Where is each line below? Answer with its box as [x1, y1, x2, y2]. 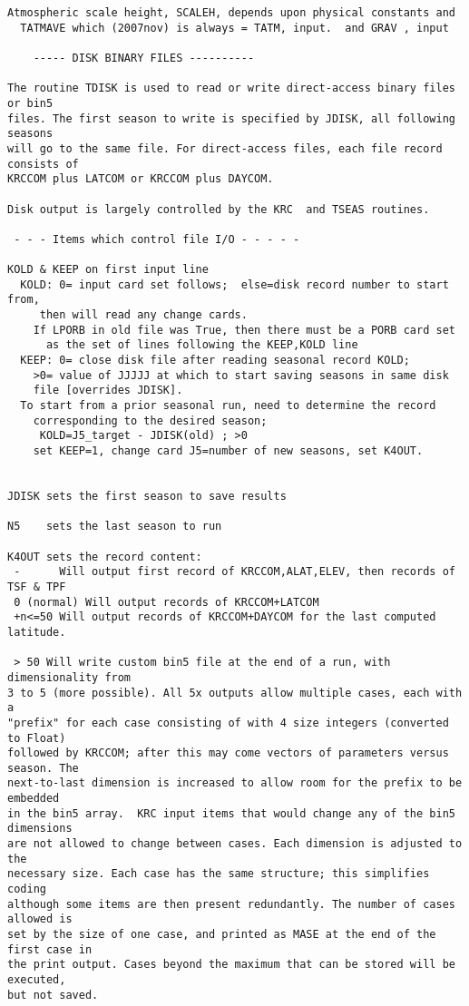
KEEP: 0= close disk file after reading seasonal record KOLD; [20, 354, 410, 367]
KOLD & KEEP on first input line [7, 263, 209, 277]
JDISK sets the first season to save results [7, 490, 287, 503]
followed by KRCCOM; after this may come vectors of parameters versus [7, 747, 449, 760]
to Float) [7, 731, 66, 745]
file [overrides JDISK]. [33, 384, 183, 397]
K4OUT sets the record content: [7, 550, 202, 563]
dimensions [7, 822, 73, 835]
